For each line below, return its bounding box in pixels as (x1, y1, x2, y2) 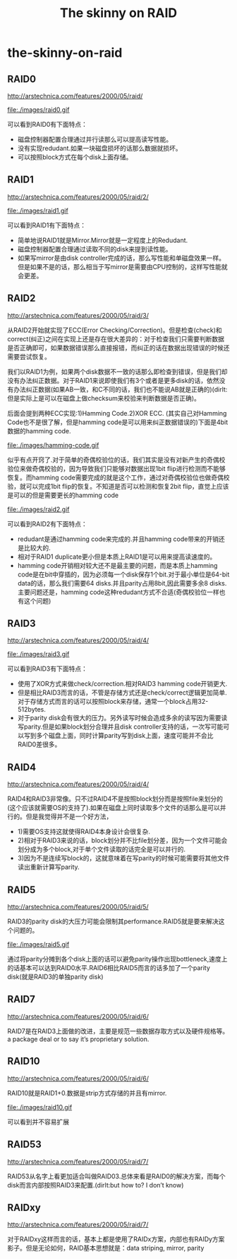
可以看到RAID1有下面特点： (7, 221, 87, 229)
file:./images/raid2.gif (7, 505, 70, 513)
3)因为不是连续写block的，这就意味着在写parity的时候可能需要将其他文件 (17, 854, 230, 862)
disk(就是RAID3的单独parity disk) (7, 972, 104, 981)
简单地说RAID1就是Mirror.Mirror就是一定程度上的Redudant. (17, 236, 188, 244)
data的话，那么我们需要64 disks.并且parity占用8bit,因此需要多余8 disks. (17, 579, 227, 587)
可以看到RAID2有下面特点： (7, 519, 88, 528)
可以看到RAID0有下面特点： (7, 120, 88, 128)
